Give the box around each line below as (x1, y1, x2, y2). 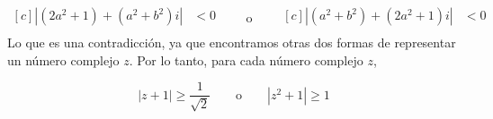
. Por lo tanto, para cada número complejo (129, 50, 363, 69)
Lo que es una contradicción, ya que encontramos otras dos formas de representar (7, 33, 456, 52)
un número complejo (7, 50, 120, 69)
